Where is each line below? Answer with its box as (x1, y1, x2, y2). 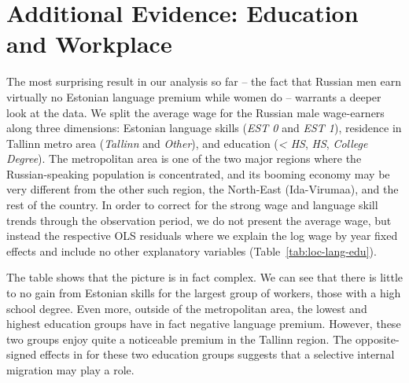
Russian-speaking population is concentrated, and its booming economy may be (6, 165, 390, 182)
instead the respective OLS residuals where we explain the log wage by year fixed (6, 227, 398, 244)
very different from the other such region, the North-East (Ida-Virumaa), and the (6, 181, 399, 197)
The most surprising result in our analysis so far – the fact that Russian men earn (6, 73, 401, 90)
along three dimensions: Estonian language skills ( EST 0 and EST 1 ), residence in (6, 120, 402, 136)
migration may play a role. (6, 362, 134, 377)
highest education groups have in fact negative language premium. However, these (6, 315, 401, 332)
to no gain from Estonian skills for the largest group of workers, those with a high (6, 285, 401, 301)
